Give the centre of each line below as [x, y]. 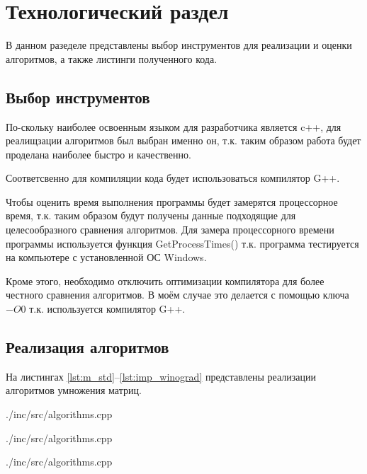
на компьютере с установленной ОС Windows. [106, 257]
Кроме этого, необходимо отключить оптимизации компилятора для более [165, 281]
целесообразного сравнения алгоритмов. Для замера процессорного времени [170, 230]
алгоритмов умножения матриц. [74, 390]
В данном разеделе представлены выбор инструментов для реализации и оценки [179, 45]
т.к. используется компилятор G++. [107, 309]
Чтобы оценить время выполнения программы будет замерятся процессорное [172, 201]
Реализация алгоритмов [87, 347]
